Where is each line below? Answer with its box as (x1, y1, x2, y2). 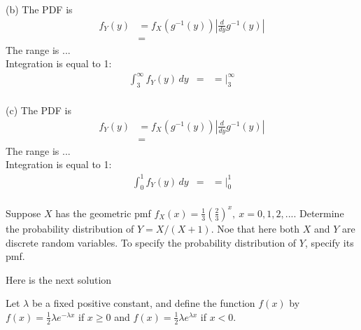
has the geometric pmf (55, 205, 151, 220)
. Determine (293, 205, 344, 220)
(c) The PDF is (6, 103, 71, 118)
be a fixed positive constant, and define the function (31, 296, 255, 310)
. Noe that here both (211, 221, 300, 235)
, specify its (304, 235, 354, 249)
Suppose (6, 205, 41, 220)
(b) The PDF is (6, 2, 73, 16)
